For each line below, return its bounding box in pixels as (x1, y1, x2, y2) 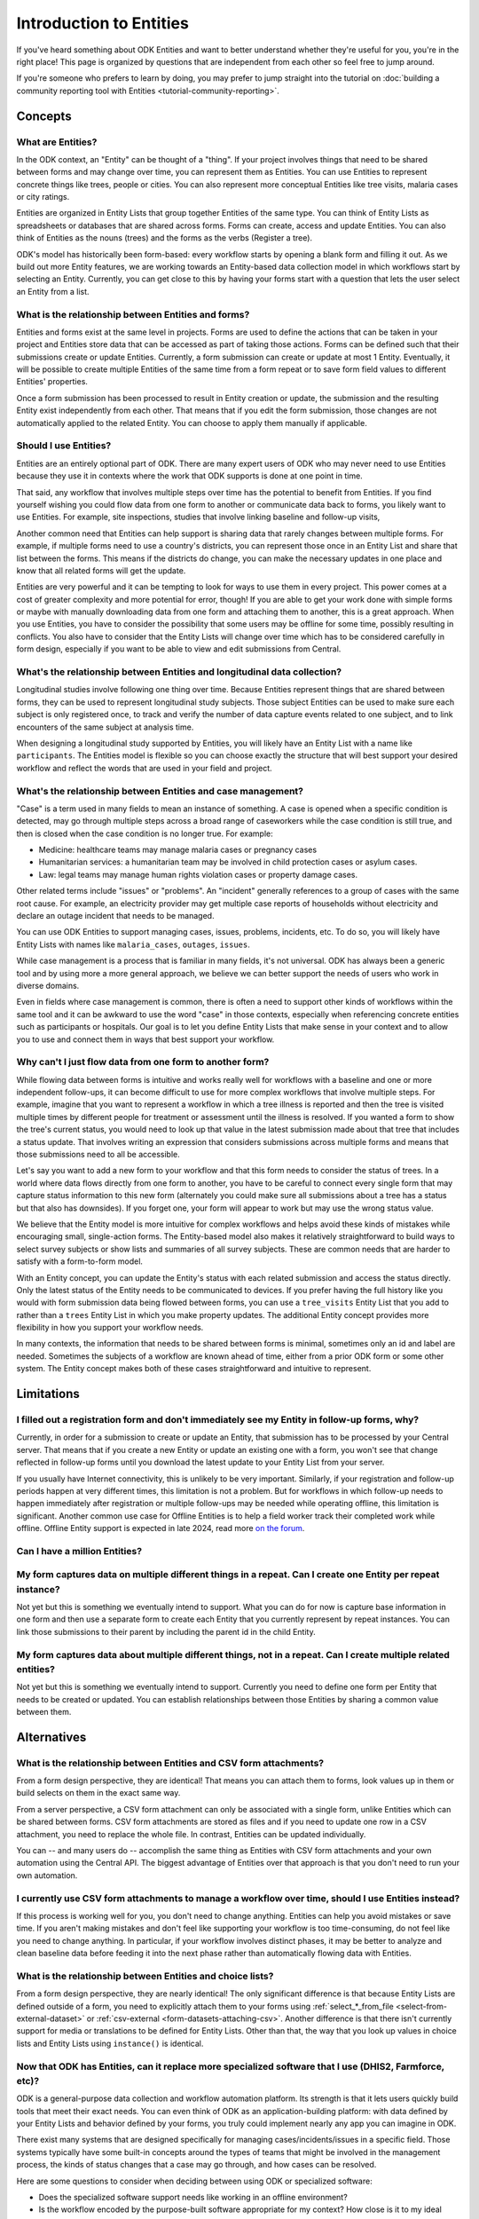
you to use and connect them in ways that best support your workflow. (16, 1034, 275, 1045)
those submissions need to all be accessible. (16, 1149, 181, 1160)
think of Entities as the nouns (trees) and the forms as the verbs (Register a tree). (16, 233, 313, 243)
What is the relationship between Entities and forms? (16, 308, 250, 320)
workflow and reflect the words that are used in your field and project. (16, 762, 272, 773)
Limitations (16, 1386, 80, 1402)
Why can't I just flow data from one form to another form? (16, 1056, 270, 1069)
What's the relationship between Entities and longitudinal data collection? (16, 666, 342, 678)
